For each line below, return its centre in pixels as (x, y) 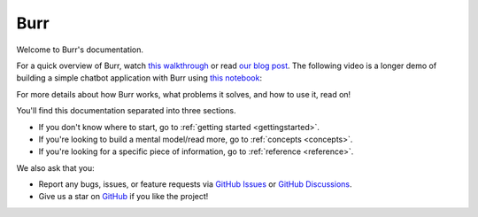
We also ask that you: (55, 167)
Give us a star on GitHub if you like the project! (123, 197)
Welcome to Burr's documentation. (80, 50)
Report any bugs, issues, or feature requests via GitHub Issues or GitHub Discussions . (195, 184)
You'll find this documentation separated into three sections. (126, 111)
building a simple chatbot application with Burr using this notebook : (139, 78)
